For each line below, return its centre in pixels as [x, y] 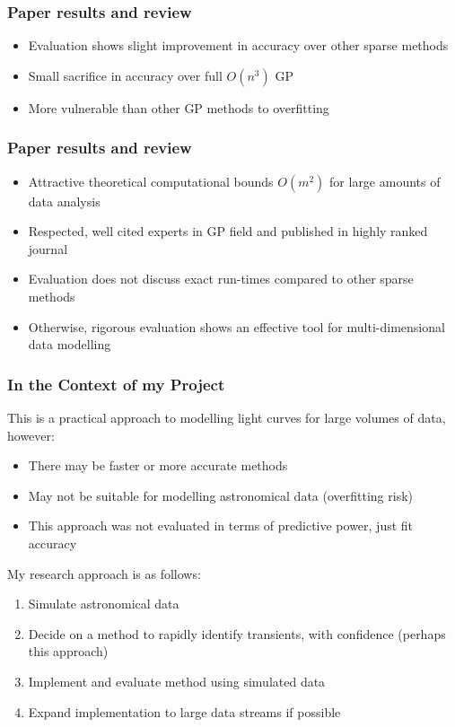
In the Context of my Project [116, 384]
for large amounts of [385, 181]
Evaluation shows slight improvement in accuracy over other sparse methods [238, 45]
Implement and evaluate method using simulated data [177, 681]
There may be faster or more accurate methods [158, 465]
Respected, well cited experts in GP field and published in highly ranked [228, 231]
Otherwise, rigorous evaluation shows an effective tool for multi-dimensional [236, 326]
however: [31, 435]
